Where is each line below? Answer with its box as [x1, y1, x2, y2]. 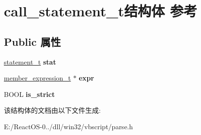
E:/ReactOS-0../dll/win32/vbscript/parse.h [4, 121, 133, 131]
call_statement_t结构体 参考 [4, 1, 197, 21]
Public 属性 [4, 34, 61, 49]
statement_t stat [4, 56, 56, 67]
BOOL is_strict [4, 89, 55, 99]
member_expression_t [4, 73, 71, 83]
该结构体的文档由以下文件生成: [4, 105, 101, 115]
